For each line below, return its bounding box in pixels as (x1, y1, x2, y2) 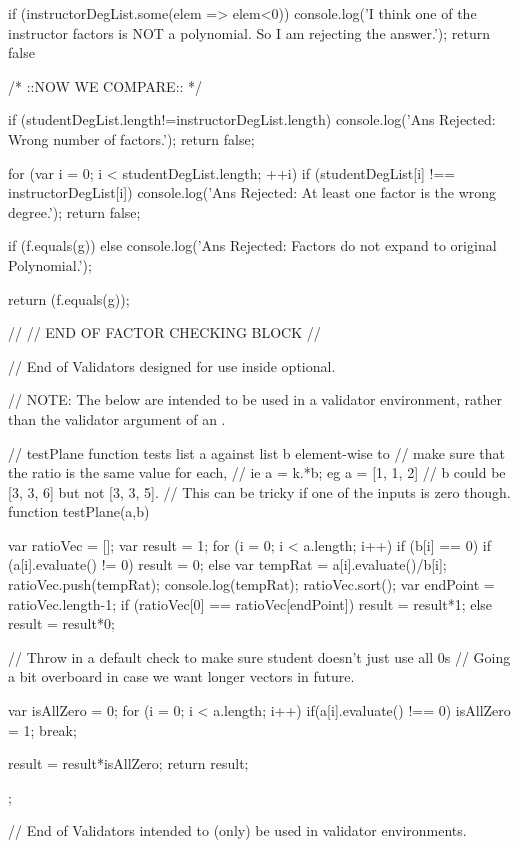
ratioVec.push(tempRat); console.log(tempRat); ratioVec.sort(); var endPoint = (8, 574, 495, 595)
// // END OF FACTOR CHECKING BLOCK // (8, 322, 321, 343)
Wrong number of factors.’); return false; (8, 128, 255, 149)
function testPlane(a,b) (8, 501, 150, 522)
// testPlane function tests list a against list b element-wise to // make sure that (8, 442, 505, 463)
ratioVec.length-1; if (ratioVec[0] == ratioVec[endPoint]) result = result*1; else (8, 593, 493, 614)
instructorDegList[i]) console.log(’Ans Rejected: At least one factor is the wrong (8, 182, 497, 203)
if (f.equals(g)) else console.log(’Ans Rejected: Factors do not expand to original (8, 235, 497, 256)
